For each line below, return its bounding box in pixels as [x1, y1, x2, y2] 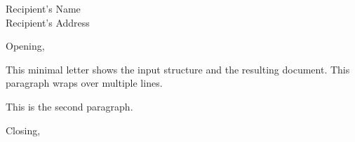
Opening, [6, 38, 45, 53]
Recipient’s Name [6, 1, 81, 15]
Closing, [6, 122, 41, 137]
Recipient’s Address [6, 15, 90, 29]
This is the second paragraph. [6, 99, 133, 113]
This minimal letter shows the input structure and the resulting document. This [6, 62, 350, 76]
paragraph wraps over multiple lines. [6, 76, 163, 90]
